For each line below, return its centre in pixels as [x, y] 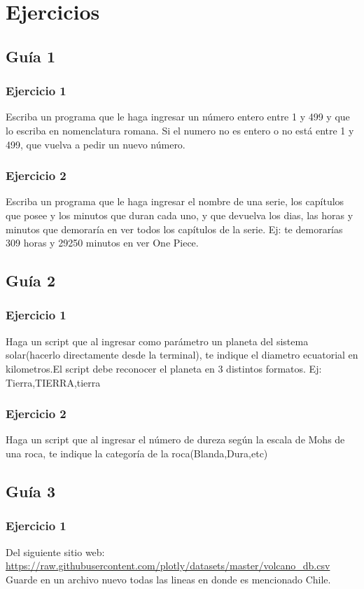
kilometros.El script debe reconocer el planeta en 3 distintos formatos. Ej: [164, 368]
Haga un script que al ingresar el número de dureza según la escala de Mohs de [175, 439]
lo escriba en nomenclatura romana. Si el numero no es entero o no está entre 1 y [180, 130]
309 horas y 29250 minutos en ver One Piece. [102, 243]
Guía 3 [30, 491]
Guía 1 [30, 56]
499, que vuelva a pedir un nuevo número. [96, 144]
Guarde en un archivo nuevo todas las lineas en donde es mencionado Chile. [168, 579]
